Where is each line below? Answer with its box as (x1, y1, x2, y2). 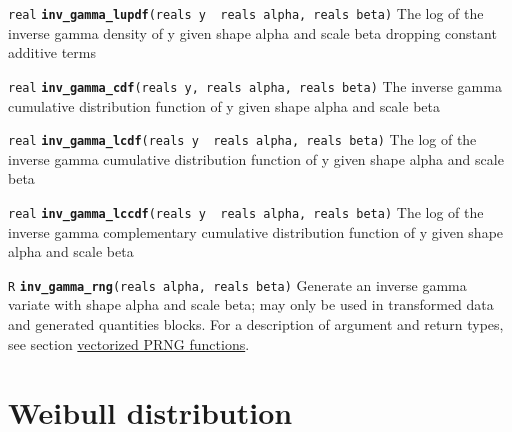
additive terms (8, 42, 97, 63)
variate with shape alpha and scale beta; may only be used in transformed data (8, 294, 494, 315)
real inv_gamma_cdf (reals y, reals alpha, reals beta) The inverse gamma (8, 75, 502, 96)
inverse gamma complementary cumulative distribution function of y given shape (8, 221, 504, 242)
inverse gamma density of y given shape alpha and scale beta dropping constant (8, 22, 497, 43)
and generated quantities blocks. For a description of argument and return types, (8, 314, 504, 335)
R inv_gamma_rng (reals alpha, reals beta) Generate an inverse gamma (8, 274, 467, 295)
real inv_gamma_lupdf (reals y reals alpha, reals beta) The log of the (8, 3, 484, 23)
